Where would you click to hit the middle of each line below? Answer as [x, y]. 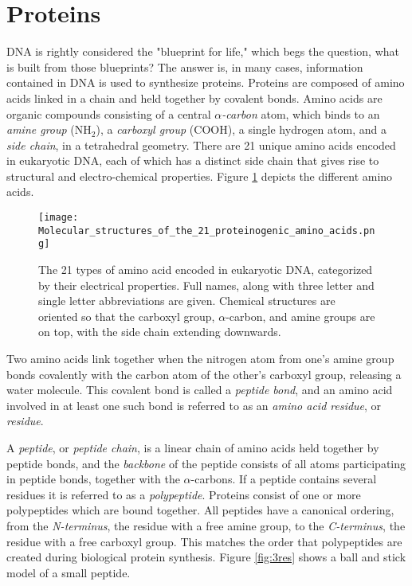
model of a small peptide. [69, 572]
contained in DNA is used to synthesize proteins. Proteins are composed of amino [206, 82]
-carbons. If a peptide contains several [284, 479]
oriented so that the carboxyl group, [127, 316]
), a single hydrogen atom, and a [307, 129]
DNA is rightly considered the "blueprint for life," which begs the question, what [203, 51]
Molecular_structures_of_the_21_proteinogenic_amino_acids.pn [207, 230]
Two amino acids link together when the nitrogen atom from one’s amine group [200, 358]
